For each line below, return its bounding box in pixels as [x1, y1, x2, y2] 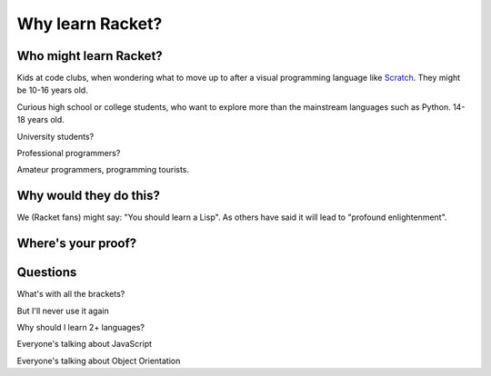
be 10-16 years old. [16, 84, 88, 95]
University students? [16, 131, 95, 142]
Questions [16, 264, 77, 281]
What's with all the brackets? [16, 289, 125, 300]
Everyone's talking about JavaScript [16, 339, 153, 350]
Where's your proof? [16, 236, 137, 252]
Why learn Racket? [16, 14, 163, 34]
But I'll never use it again [16, 305, 109, 316]
